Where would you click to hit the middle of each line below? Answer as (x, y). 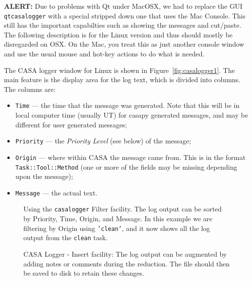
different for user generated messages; (71, 124)
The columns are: (30, 89)
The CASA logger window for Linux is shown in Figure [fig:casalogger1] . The (119, 70)
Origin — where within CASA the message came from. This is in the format (130, 157)
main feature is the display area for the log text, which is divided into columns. (122, 79)
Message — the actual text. (56, 192)
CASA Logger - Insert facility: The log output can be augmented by (125, 254)
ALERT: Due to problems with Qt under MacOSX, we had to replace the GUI (123, 6)
